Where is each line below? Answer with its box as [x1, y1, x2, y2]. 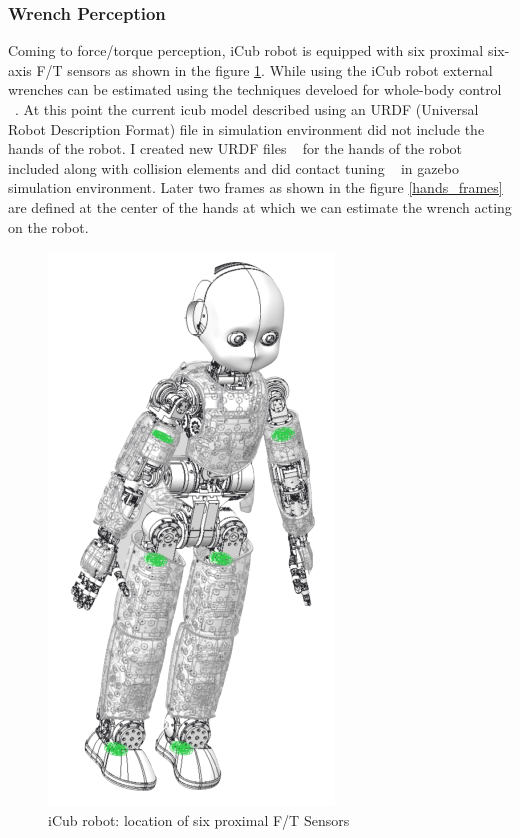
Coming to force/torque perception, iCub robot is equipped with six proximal [8, 40, 484, 61]
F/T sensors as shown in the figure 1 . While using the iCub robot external [36, 59, 493, 80]
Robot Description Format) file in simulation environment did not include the [8, 118, 485, 139]
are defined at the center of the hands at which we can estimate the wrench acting [8, 196, 512, 217]
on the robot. [8, 216, 89, 237]
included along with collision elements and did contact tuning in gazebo [8, 157, 459, 178]
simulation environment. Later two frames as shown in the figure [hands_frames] [8, 177, 503, 198]
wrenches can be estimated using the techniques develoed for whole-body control [8, 79, 502, 100]
